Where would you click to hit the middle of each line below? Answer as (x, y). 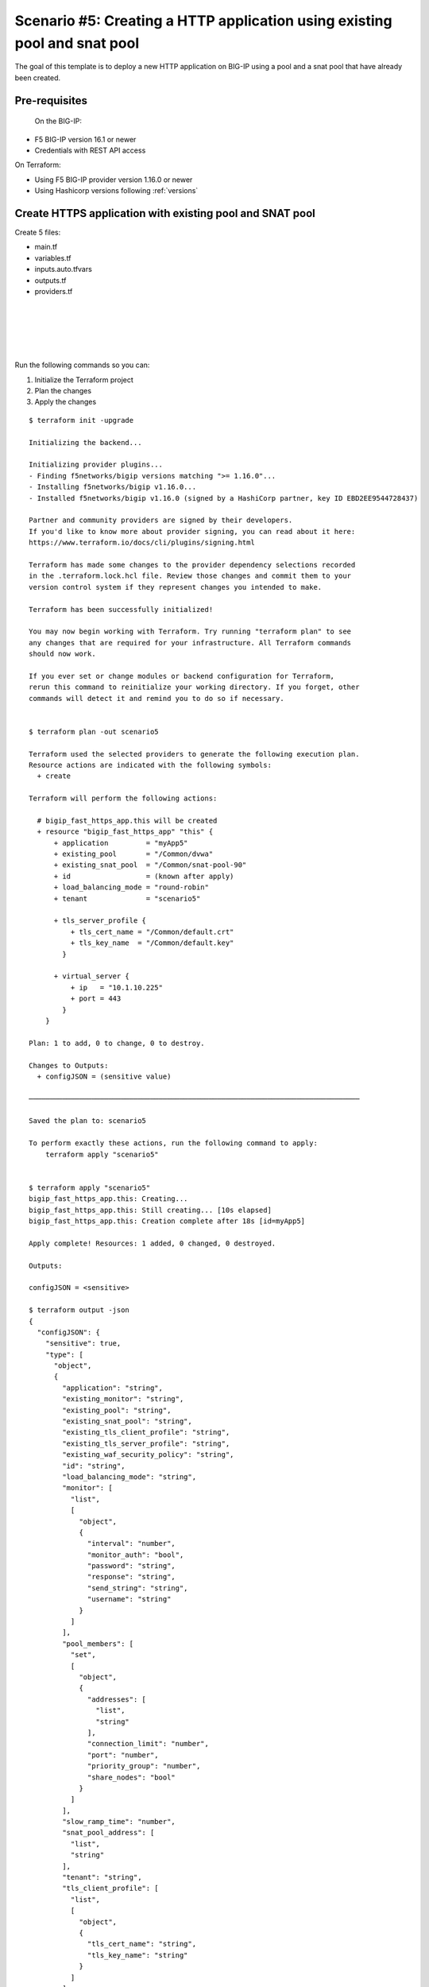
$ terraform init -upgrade (81, 420)
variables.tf (53, 258)
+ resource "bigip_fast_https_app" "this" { (125, 832)
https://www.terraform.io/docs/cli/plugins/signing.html (142, 543)
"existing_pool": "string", (117, 1410)
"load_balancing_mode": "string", (129, 1477)
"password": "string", (132, 1566)
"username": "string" (129, 1599)
